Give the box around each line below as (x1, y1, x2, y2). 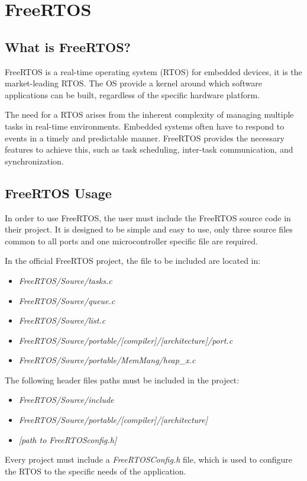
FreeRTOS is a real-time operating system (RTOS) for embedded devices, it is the (5, 65, 302, 78)
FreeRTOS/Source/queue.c (18, 294, 115, 306)
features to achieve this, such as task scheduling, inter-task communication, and (5, 143, 293, 156)
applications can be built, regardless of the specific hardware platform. (5, 88, 260, 101)
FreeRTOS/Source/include (18, 393, 114, 406)
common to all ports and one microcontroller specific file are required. (5, 234, 258, 247)
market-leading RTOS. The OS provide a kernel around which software (5, 77, 262, 89)
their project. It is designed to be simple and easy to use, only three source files (5, 223, 293, 235)
